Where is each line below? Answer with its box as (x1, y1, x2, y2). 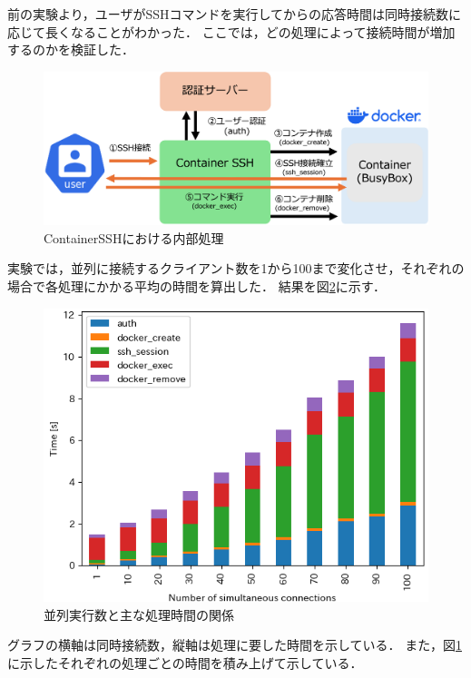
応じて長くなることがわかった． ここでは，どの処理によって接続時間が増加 (7, 22, 456, 41)
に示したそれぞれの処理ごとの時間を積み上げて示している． (7, 653, 363, 672)
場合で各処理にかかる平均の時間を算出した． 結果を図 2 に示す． (7, 276, 387, 295)
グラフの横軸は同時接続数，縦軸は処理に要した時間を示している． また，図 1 (7, 635, 462, 654)
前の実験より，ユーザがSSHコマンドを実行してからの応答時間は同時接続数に (7, 5, 462, 23)
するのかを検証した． (7, 40, 134, 59)
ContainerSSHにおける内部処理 (44, 228, 224, 247)
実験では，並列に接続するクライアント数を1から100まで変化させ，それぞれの (7, 259, 465, 278)
